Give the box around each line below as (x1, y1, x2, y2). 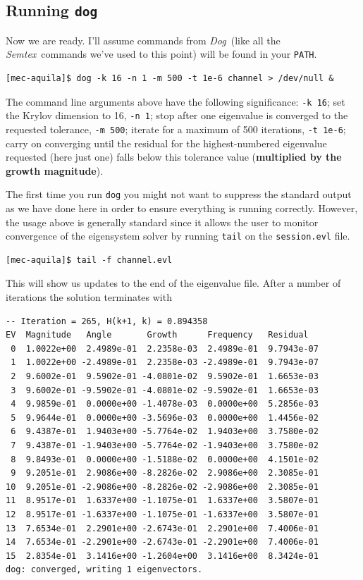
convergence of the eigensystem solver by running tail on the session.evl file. (6, 228, 350, 243)
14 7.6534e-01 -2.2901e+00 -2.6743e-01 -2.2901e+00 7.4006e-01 (6, 537, 319, 548)
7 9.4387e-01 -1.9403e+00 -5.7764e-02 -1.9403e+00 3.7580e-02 (11, 440, 319, 450)
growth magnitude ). (6, 163, 104, 178)
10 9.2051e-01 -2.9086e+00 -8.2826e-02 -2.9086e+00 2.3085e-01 (6, 481, 319, 492)
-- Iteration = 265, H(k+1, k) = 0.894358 (6, 316, 208, 326)
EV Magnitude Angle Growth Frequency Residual (6, 330, 309, 340)
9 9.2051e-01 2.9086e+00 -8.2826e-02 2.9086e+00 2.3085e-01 (11, 468, 319, 479)
